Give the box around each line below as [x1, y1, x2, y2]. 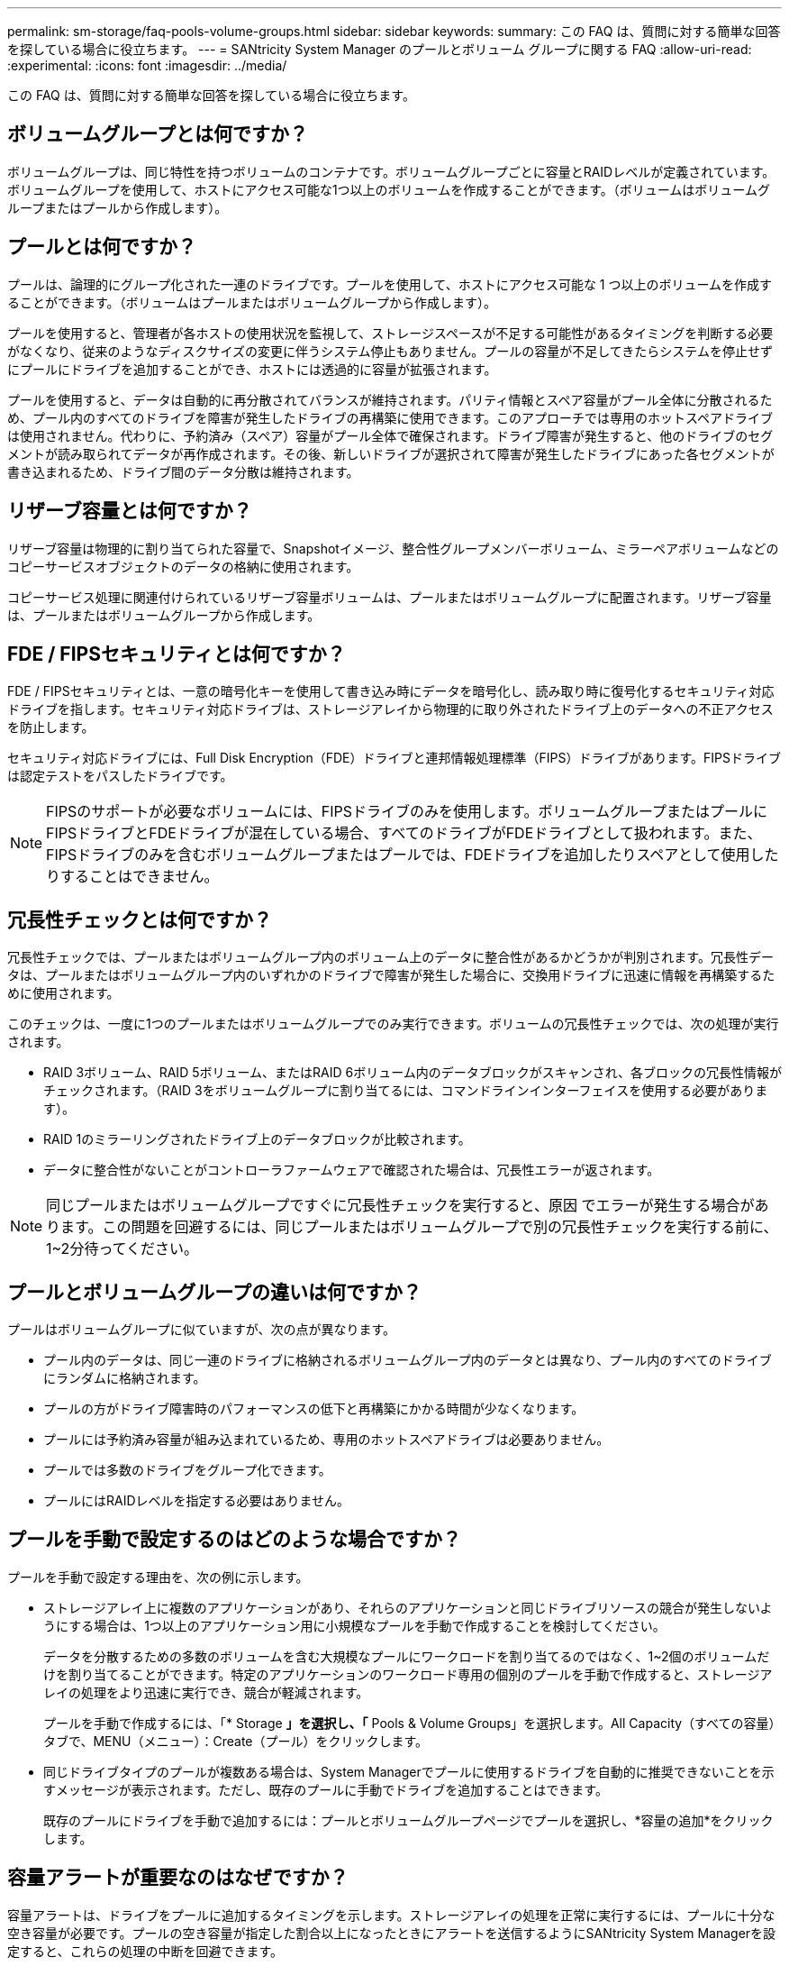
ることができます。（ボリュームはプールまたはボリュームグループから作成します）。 [7, 294, 496, 310]
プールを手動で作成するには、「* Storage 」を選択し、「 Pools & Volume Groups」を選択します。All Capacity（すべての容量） [43, 1715, 782, 1731]
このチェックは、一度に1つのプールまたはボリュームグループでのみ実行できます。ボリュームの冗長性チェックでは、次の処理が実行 [7, 1016, 779, 1032]
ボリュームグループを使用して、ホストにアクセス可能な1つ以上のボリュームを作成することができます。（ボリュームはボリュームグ [7, 181, 770, 197]
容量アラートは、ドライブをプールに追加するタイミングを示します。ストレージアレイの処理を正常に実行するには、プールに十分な [7, 1907, 775, 1923]
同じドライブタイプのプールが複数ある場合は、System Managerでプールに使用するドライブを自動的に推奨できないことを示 [43, 1763, 775, 1779]
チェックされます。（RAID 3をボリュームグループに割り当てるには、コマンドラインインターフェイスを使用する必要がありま [43, 1083, 768, 1099]
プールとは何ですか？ [7, 235, 196, 259]
